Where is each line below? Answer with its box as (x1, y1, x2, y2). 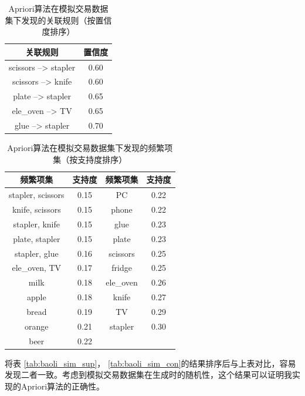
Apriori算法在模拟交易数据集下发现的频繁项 (7, 142, 173, 154)
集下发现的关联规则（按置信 (5, 14, 112, 26)
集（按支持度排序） (53, 153, 127, 165)
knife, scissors (12, 203, 61, 215)
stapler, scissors (9, 189, 65, 201)
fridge (111, 261, 132, 274)
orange (25, 320, 49, 332)
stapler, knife (13, 217, 60, 230)
